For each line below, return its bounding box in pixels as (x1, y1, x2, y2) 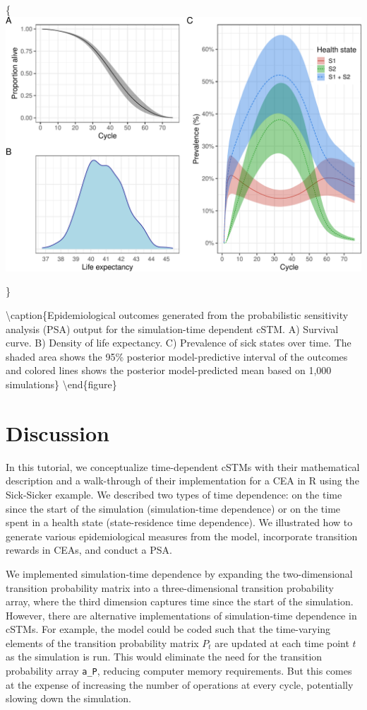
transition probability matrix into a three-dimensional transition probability (6, 580, 334, 595)
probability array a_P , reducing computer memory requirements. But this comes (6, 663, 352, 678)
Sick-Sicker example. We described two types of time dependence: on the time (6, 487, 342, 501)
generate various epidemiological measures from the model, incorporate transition (6, 528, 358, 543)
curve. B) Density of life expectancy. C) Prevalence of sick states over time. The (6, 335, 351, 350)
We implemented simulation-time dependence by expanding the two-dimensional (6, 566, 353, 581)
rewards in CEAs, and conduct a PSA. (6, 542, 172, 557)
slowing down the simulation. (6, 691, 131, 706)
